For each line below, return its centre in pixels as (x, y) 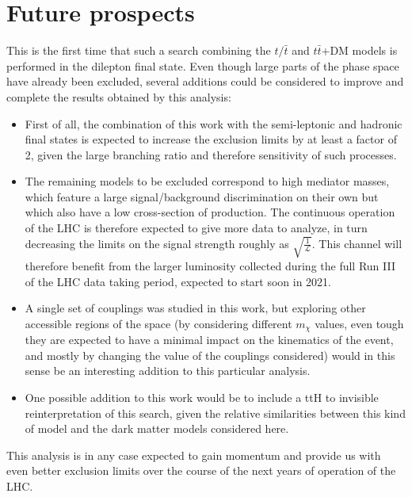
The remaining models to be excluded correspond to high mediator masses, (207, 181)
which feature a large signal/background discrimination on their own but (202, 196)
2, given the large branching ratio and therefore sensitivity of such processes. (211, 154)
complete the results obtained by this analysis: (119, 96)
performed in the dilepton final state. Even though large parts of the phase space (203, 65)
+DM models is (359, 50)
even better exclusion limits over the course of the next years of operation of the (201, 470)
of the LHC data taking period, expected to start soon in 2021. (178, 281)
